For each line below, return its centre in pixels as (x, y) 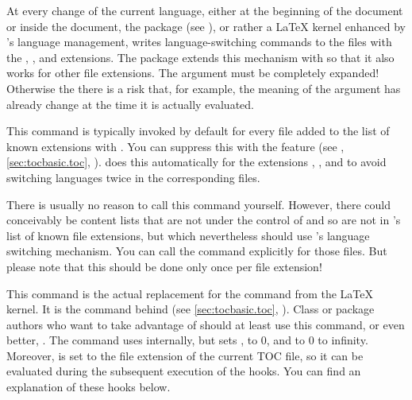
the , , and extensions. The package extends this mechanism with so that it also (200, 57)
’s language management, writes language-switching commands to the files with (199, 42)
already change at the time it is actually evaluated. (130, 104)
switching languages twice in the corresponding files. (133, 177)
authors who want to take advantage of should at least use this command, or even (206, 324)
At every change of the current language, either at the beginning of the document (205, 10)
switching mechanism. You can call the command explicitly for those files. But (197, 251)
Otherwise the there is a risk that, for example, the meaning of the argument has (204, 88)
